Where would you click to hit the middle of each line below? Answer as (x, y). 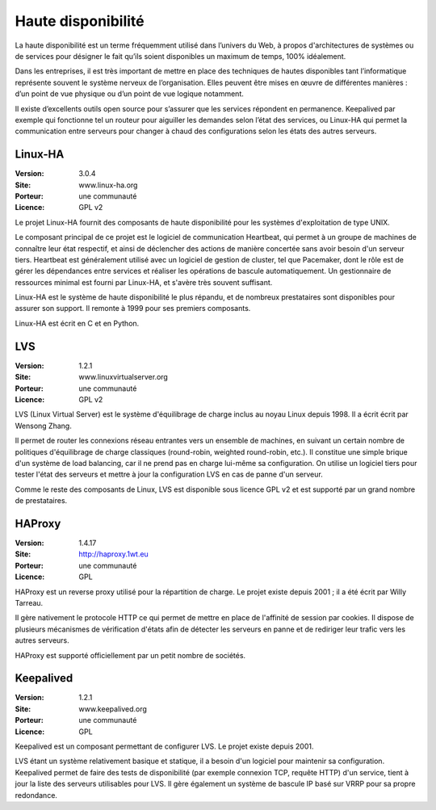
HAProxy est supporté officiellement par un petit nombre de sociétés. (130, 655)
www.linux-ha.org (108, 185)
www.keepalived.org (113, 709)
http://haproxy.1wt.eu (113, 554)
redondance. (36, 795)
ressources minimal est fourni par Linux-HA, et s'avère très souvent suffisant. (144, 282)
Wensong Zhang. (43, 426)
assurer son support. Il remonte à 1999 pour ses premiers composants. (133, 308)
